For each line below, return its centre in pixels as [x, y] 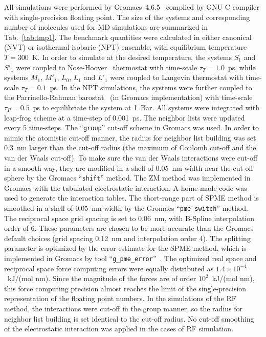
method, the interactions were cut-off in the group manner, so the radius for [123, 309]
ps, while [242, 67]
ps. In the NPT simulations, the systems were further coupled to [151, 87]
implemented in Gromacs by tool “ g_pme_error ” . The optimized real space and [130, 258]
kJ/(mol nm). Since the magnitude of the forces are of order [102, 278]
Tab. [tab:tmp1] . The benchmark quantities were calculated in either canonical [128, 37]
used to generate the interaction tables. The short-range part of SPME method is [131, 198]
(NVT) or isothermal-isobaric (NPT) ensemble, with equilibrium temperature [126, 47]
